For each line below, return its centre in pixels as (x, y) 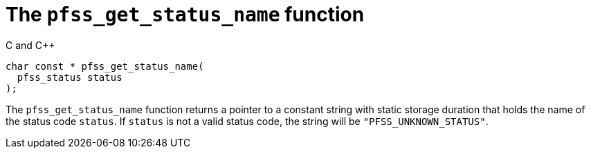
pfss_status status (70, 77)
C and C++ (30, 45)
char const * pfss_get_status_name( (105, 66)
